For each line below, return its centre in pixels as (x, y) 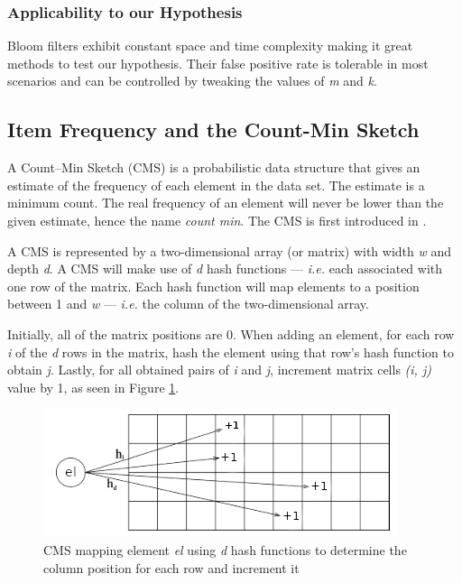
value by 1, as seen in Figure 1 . (93, 387)
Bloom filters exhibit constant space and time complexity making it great (210, 46)
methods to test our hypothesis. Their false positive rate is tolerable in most (218, 63)
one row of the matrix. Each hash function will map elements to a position (213, 286)
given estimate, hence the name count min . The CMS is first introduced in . (217, 220)
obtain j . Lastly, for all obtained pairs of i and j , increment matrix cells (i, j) (219, 370)
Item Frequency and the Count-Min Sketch (213, 130)
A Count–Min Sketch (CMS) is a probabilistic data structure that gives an (214, 167)
